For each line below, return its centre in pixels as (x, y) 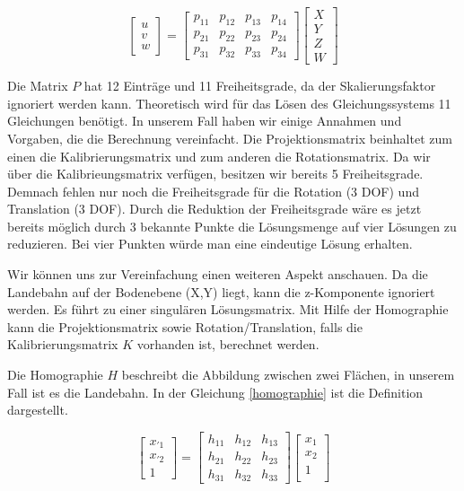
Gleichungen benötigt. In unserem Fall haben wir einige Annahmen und (205, 121)
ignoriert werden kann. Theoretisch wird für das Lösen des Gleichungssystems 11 (229, 103)
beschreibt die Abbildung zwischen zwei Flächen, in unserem (288, 375)
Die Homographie (55, 375)
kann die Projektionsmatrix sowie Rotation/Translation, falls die (185, 326)
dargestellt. (38, 410)
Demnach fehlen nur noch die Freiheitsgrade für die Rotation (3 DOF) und (213, 191)
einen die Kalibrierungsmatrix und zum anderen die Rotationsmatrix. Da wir (219, 156)
